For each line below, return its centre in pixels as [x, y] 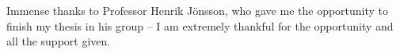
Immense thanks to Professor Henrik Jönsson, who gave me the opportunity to [198, 10]
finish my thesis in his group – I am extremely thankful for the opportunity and [200, 25]
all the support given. [59, 41]
